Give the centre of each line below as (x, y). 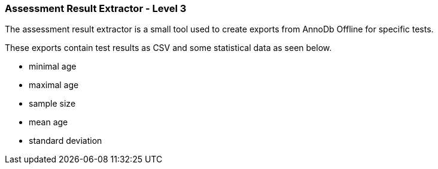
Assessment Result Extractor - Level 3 (96, 8)
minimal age (53, 67)
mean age (48, 122)
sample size (52, 104)
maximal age (54, 85)
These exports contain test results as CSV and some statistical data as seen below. (168, 48)
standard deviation (66, 141)
